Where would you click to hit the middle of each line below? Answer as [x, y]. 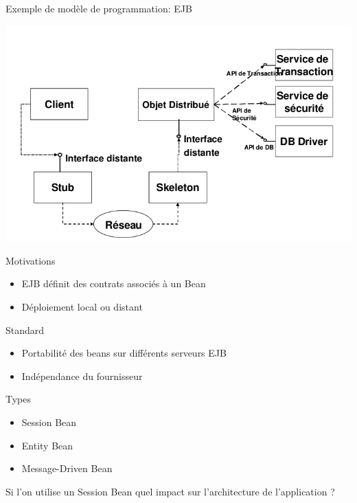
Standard [25, 329]
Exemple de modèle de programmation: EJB [99, 8]
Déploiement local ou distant [82, 307]
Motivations [31, 260]
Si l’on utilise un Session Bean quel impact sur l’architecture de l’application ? [170, 491]
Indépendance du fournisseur [82, 376]
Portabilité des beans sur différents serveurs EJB [124, 353]
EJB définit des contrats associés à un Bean [114, 283]
